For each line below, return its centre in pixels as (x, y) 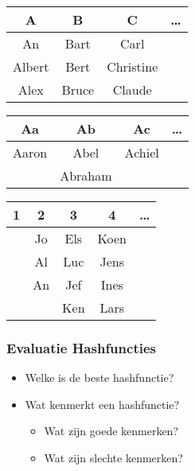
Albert (31, 66)
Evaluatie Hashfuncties (81, 347)
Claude (132, 90)
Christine (133, 66)
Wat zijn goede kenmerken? (111, 431)
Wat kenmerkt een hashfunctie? (102, 404)
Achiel (142, 152)
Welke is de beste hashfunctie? (99, 378)
